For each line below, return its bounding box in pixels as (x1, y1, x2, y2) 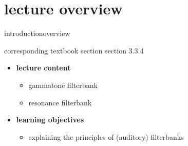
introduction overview (4, 28, 70, 39)
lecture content (16, 62, 71, 73)
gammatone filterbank (28, 79, 98, 90)
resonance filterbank (28, 97, 92, 107)
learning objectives (16, 114, 84, 125)
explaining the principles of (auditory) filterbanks (28, 131, 184, 142)
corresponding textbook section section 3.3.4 (4, 45, 144, 56)
